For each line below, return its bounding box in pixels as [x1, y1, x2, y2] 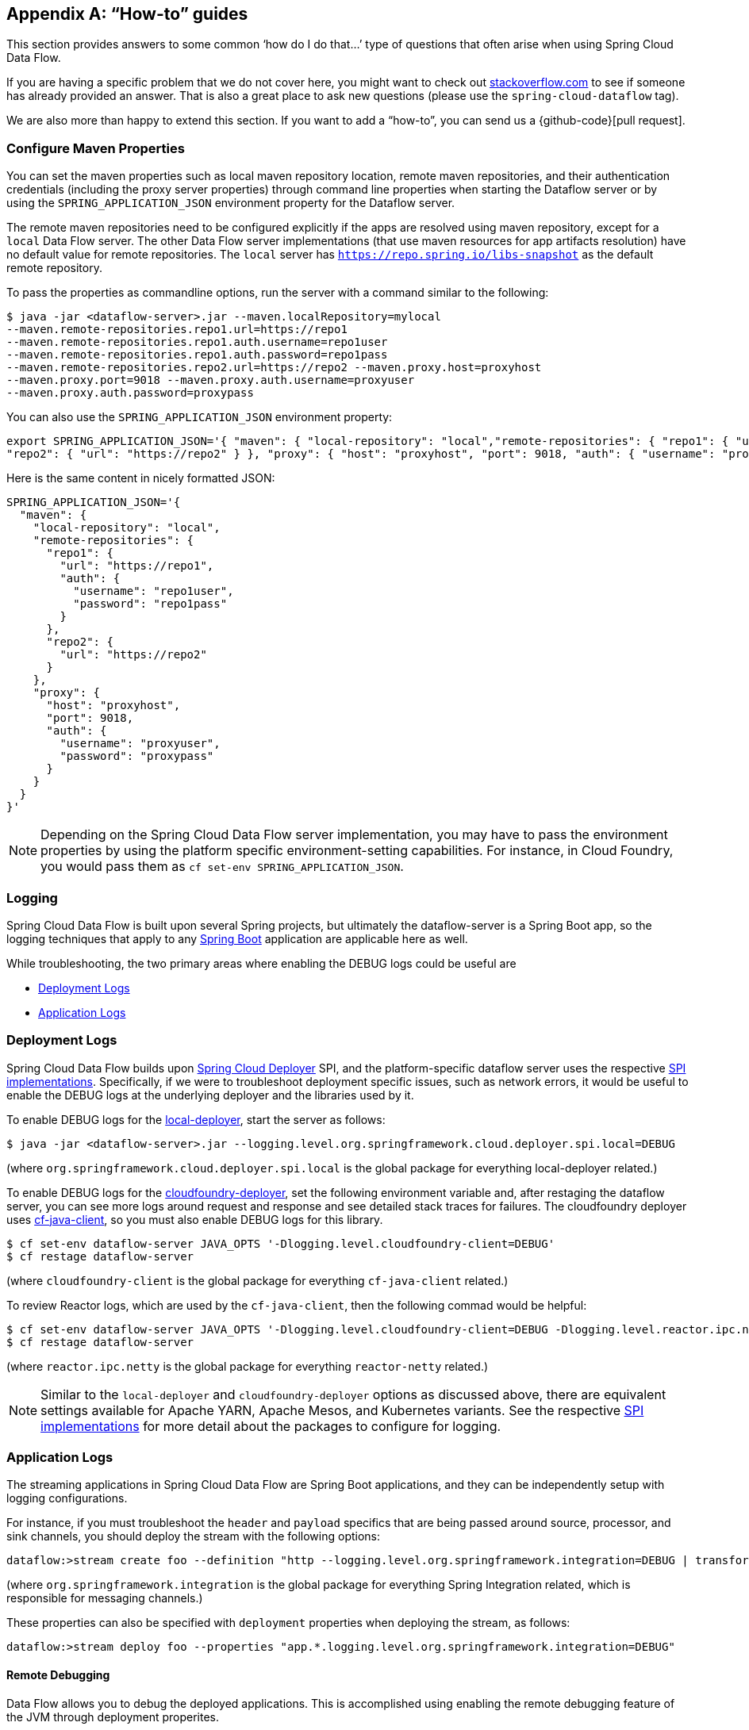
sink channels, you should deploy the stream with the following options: [6, 1529, 381, 1544]
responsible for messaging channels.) [6, 1591, 203, 1605]
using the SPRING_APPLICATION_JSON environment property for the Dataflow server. [6, 196, 455, 210]
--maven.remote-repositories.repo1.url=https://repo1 [6, 323, 348, 336]
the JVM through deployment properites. [6, 1709, 220, 1724]
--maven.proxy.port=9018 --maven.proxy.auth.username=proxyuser [6, 374, 415, 387]
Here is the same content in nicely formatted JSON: [6, 471, 275, 485]
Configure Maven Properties [6, 140, 185, 156]
